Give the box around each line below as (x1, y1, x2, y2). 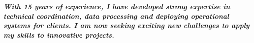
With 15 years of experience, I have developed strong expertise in (3, 1, 230, 11)
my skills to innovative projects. (3, 29, 114, 40)
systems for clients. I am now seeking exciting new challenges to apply (3, 20, 250, 30)
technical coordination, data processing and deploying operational (3, 11, 229, 21)
